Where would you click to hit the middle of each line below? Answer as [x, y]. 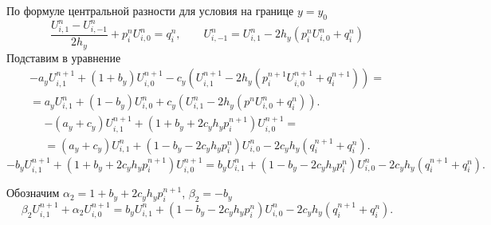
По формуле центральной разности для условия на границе [150, 10]
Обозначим [33, 193]
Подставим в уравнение [64, 57]
